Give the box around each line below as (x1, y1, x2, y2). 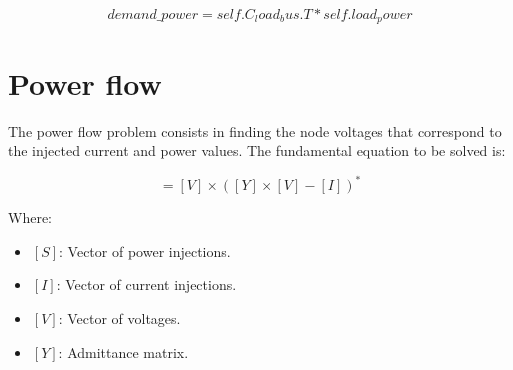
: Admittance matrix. (58, 341, 189, 362)
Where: (8, 207, 52, 228)
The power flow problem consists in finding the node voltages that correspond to (8, 120, 502, 141)
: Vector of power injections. (59, 240, 231, 261)
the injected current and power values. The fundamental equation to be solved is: (8, 140, 506, 161)
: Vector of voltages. (58, 308, 181, 329)
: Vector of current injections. (56, 274, 237, 295)
